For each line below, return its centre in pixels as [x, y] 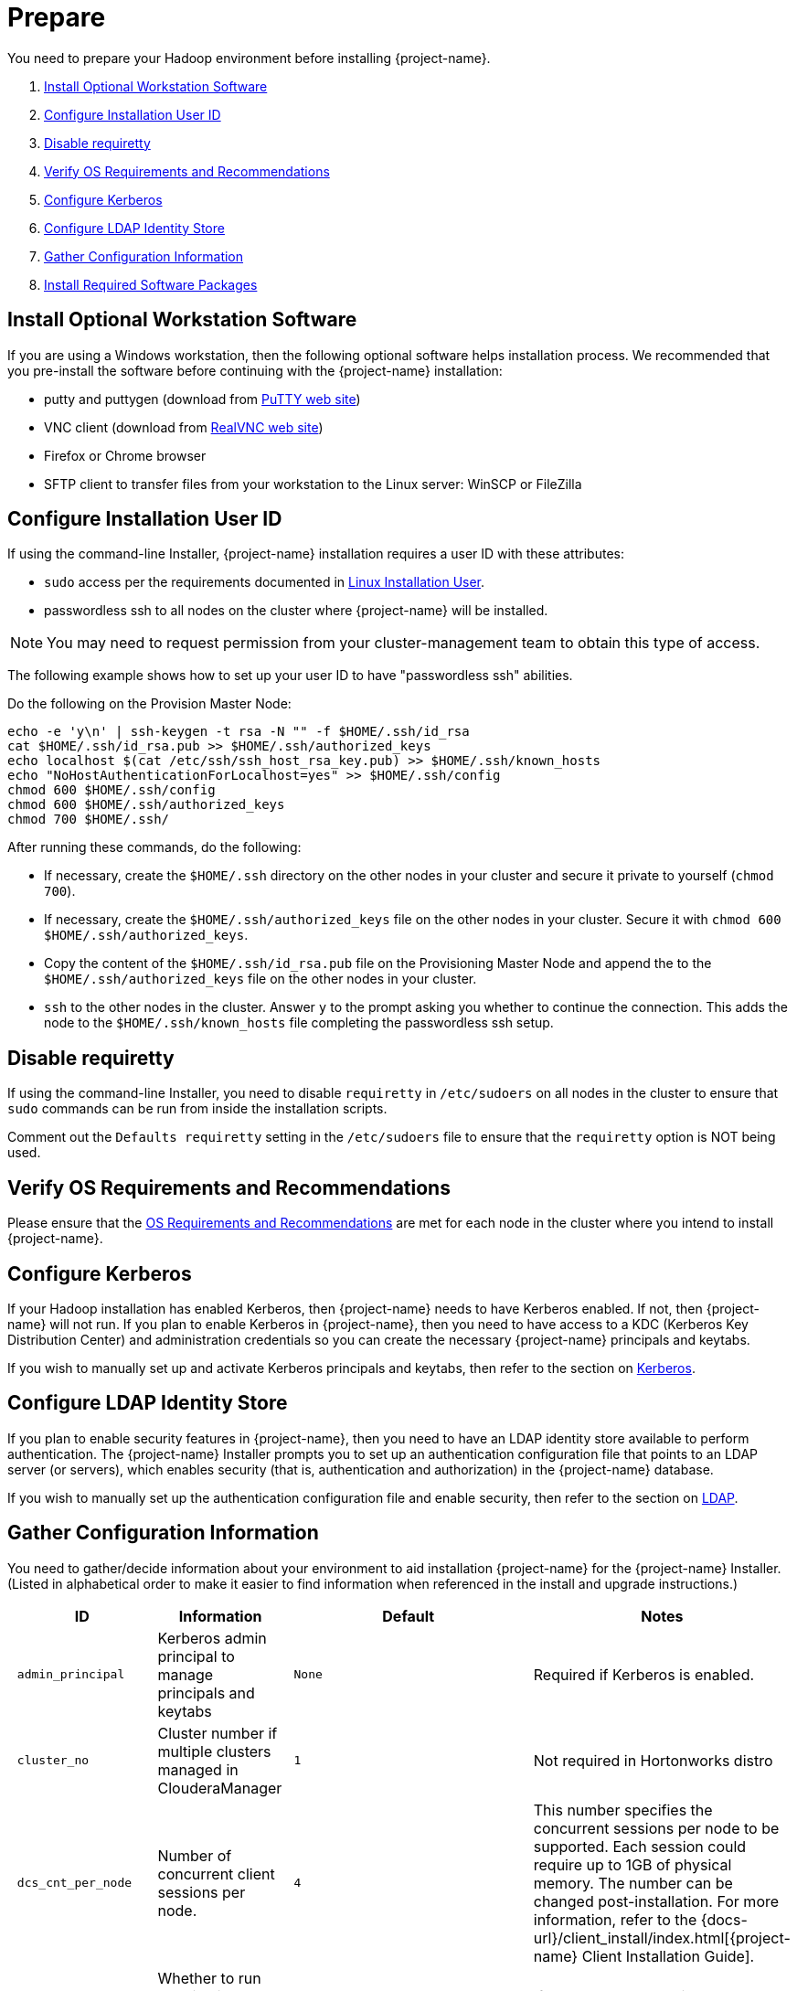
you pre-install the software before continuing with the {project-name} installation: [255, 370]
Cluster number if [218, 1733]
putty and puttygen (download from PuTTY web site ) [202, 399]
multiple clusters [214, 1751]
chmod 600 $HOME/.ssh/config [112, 790]
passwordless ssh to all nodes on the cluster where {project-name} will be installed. [296, 611]
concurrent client [216, 1874]
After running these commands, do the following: [154, 847]
